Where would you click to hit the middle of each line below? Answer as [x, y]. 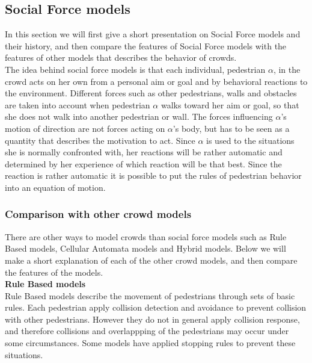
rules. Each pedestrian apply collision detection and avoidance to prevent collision [156, 307]
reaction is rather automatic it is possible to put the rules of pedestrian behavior [153, 175]
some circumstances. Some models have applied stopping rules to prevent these [150, 343]
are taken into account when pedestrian [78, 104]
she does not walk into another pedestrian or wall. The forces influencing [139, 116]
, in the [287, 69]
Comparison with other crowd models [98, 214]
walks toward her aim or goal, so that [230, 104]
